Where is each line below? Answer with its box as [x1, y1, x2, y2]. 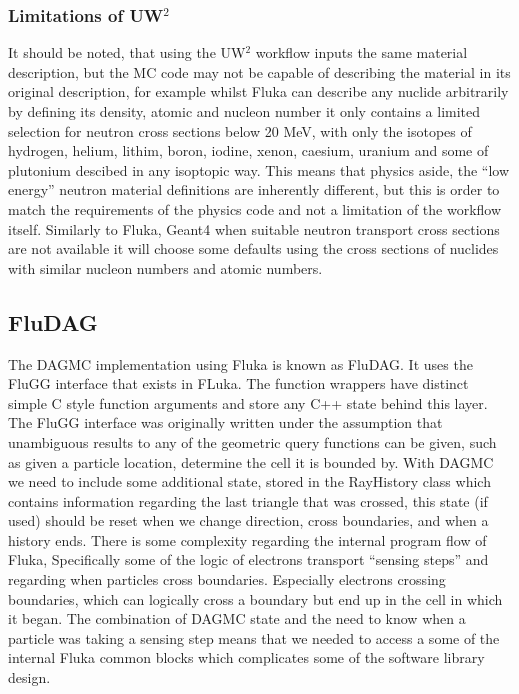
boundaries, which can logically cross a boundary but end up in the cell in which [8, 588, 503, 609]
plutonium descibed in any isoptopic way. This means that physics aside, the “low [8, 159, 510, 180]
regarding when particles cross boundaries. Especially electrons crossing [8, 569, 446, 590]
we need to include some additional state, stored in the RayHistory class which [8, 471, 491, 492]
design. [8, 667, 51, 688]
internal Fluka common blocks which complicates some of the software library [8, 647, 485, 668]
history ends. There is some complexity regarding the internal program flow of [8, 529, 487, 550]
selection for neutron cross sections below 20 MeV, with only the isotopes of [8, 120, 472, 141]
